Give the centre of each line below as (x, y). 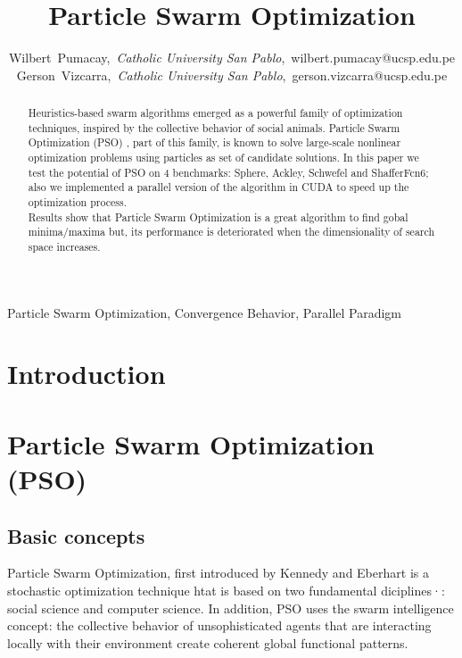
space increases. (64, 247)
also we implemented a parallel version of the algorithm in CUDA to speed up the (219, 187)
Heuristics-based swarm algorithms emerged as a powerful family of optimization (215, 113)
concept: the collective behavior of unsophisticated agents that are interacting (219, 625)
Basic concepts (76, 535)
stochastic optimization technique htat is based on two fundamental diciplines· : (226, 590)
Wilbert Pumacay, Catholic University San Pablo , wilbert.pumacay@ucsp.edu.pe (232, 58)
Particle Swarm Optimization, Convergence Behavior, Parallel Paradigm (205, 312)
